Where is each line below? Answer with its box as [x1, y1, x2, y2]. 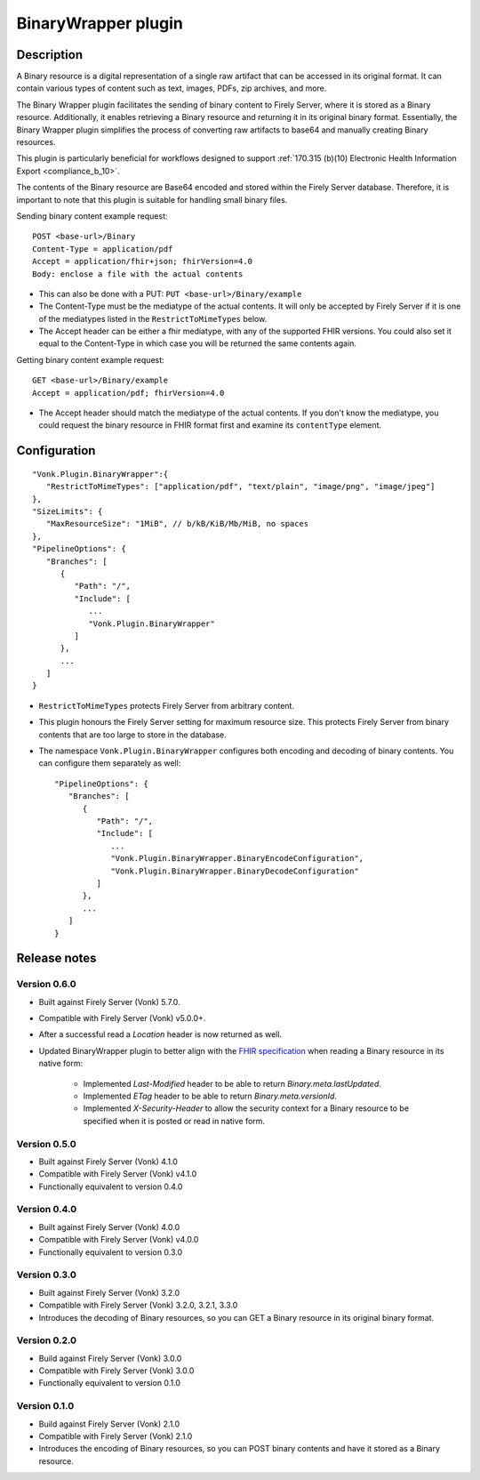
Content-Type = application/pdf [32, 244, 173, 253]
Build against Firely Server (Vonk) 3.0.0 [38, 1353, 182, 1363]
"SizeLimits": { [32, 507, 103, 517]
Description [16, 47, 84, 62]
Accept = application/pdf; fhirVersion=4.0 [32, 388, 225, 398]
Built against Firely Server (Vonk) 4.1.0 [38, 1156, 178, 1167]
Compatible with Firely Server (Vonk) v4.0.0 [38, 1235, 199, 1245]
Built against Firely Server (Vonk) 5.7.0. [38, 996, 181, 1007]
